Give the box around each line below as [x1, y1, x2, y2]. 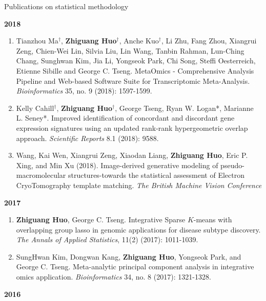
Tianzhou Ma [16, 35, 58, 46]
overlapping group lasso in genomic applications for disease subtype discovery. [16, 224, 261, 235]
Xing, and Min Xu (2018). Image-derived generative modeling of [16, 159, 218, 170]
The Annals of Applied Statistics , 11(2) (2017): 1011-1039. [16, 234, 198, 245]
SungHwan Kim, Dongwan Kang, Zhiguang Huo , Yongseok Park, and [16, 251, 241, 262]
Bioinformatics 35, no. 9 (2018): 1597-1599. [16, 85, 152, 96]
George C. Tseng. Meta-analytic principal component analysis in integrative [16, 261, 254, 272]
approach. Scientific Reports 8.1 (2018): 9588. [16, 132, 159, 143]
